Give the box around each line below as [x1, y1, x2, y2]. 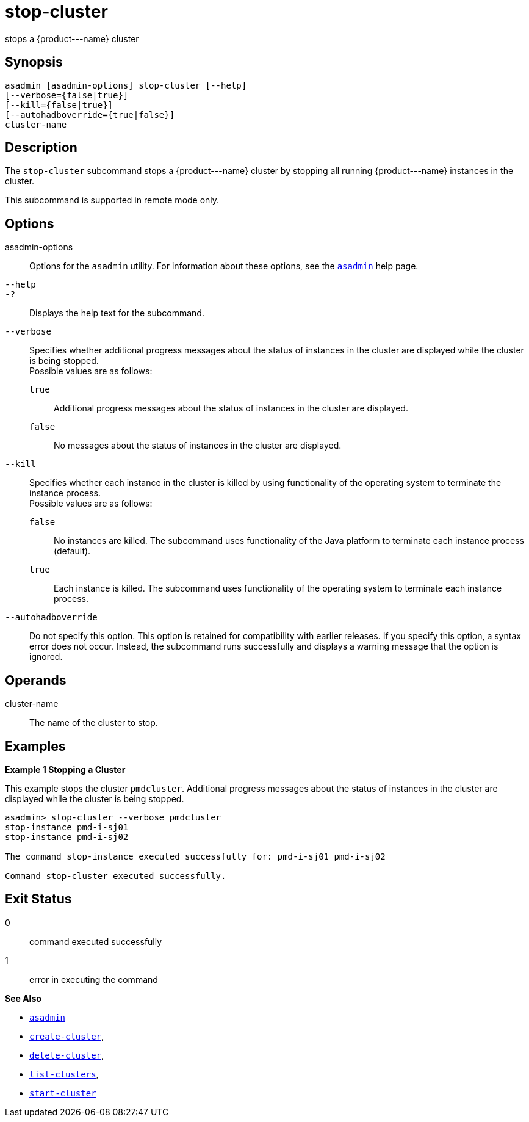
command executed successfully [29, 936, 162, 947]
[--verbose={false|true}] [5, 90, 129, 100]
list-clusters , [29, 1068, 99, 1079]
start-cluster [29, 1088, 96, 1098]
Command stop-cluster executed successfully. [5, 870, 226, 881]
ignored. [29, 651, 63, 662]
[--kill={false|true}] [5, 100, 113, 110]
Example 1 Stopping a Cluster [5, 764, 126, 775]
